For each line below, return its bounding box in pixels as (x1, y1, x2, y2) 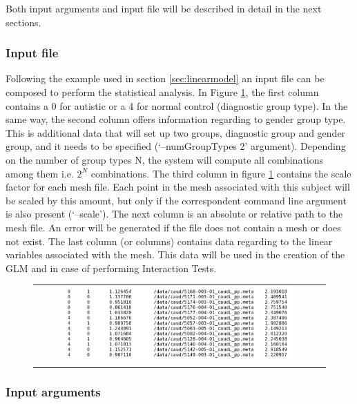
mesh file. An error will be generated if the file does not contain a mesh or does (6, 220, 341, 234)
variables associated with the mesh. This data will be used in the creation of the (6, 247, 345, 262)
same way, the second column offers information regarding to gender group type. (6, 112, 346, 126)
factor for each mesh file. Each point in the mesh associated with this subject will (6, 180, 350, 194)
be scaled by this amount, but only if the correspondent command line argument (6, 193, 347, 207)
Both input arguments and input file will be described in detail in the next (6, 1, 322, 15)
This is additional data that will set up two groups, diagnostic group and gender (6, 125, 346, 140)
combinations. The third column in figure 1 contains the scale (90, 166, 351, 180)
